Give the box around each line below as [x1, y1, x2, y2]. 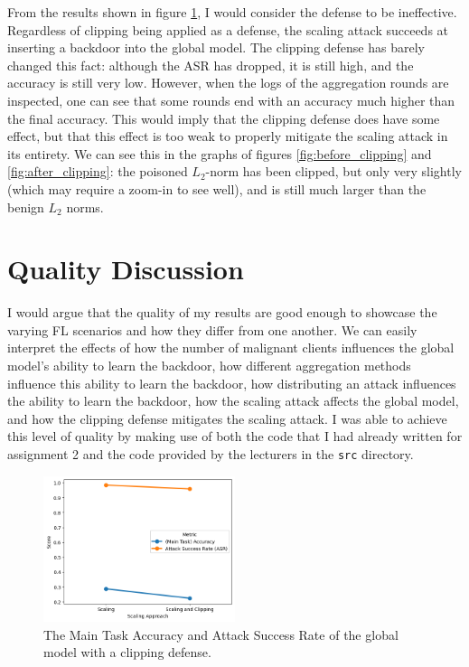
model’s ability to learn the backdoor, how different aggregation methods [7, 356, 411, 375]
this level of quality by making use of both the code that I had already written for [7, 427, 463, 446]
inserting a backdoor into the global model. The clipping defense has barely [7, 38, 425, 57]
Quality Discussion [7, 250, 244, 287]
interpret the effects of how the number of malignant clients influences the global [7, 338, 455, 357]
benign [7, 197, 44, 216]
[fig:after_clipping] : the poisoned [7, 162, 188, 181]
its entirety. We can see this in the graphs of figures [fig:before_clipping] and [7, 144, 432, 163]
